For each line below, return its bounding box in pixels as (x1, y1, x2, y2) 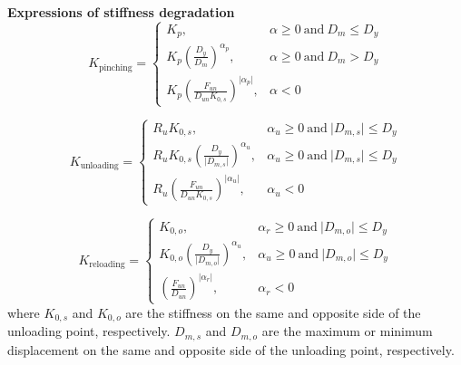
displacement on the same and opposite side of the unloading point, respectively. (7, 340, 455, 359)
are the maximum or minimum (261, 322, 433, 341)
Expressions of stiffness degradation (7, 3, 235, 21)
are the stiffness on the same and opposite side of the (125, 303, 421, 322)
